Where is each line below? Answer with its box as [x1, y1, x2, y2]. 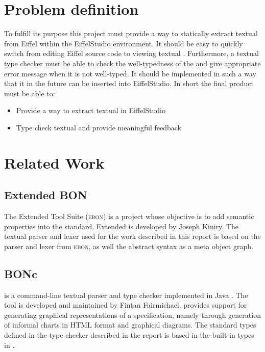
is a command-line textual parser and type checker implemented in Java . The [4, 289, 248, 300]
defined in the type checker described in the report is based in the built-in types [4, 330, 254, 340]
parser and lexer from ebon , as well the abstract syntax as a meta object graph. [4, 240, 253, 251]
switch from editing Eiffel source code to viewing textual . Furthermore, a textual [4, 48, 259, 59]
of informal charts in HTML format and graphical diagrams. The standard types [4, 319, 256, 330]
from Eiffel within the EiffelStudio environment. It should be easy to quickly [4, 38, 243, 48]
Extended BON [4, 187, 87, 203]
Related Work [4, 152, 105, 173]
